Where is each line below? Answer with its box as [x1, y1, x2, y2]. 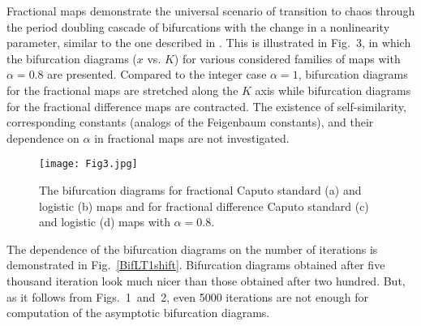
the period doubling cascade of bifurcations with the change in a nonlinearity [6, 18, 390, 35]
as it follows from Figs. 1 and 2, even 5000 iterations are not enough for [6, 288, 368, 305]
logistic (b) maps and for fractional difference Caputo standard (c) [39, 197, 369, 214]
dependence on [6, 129, 79, 146]
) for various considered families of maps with [174, 49, 401, 66]
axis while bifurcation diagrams [255, 81, 411, 98]
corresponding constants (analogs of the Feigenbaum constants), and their [6, 114, 374, 131]
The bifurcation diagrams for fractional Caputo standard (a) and [39, 182, 362, 198]
